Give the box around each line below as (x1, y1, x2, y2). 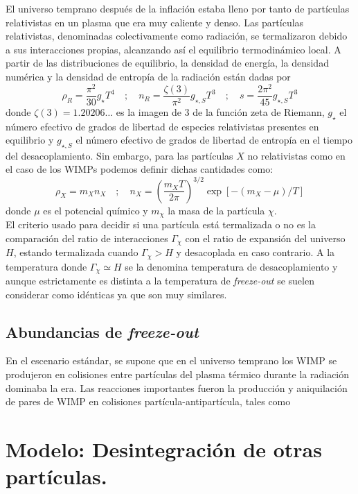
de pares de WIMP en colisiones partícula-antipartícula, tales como (6, 394, 291, 409)
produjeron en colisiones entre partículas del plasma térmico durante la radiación (6, 366, 350, 381)
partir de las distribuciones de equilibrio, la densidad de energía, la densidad (6, 56, 329, 70)
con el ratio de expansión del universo (185, 230, 346, 245)
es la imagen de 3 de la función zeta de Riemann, (116, 104, 325, 119)
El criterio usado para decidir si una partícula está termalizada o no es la (6, 217, 316, 232)
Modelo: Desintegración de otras (6, 434, 322, 463)
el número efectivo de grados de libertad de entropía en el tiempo (75, 133, 352, 147)
